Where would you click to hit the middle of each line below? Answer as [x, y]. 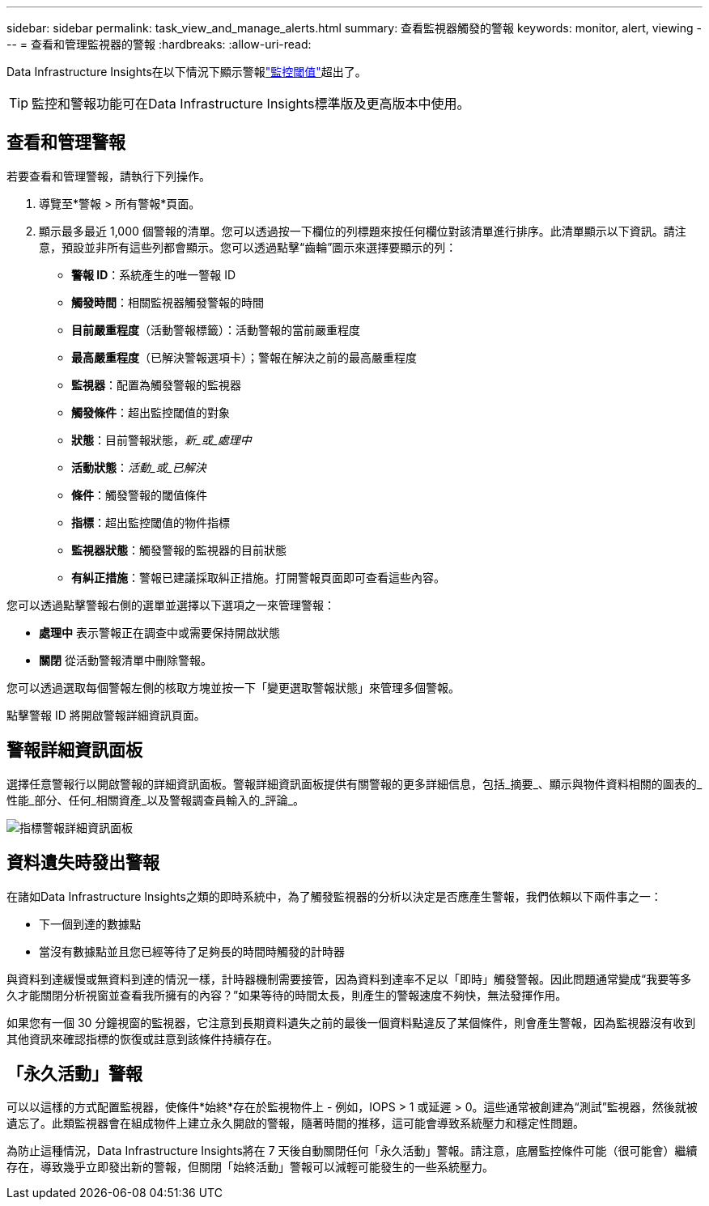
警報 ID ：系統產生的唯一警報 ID [154, 274]
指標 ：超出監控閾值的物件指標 [151, 522]
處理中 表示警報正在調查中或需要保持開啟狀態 [159, 632]
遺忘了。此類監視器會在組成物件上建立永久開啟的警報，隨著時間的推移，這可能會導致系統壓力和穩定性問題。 [295, 1123]
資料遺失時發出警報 [83, 863]
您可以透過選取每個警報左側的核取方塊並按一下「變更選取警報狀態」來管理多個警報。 [233, 687]
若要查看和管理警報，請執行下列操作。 [108, 176]
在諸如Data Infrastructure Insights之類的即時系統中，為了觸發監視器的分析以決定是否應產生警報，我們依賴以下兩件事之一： [334, 896]
